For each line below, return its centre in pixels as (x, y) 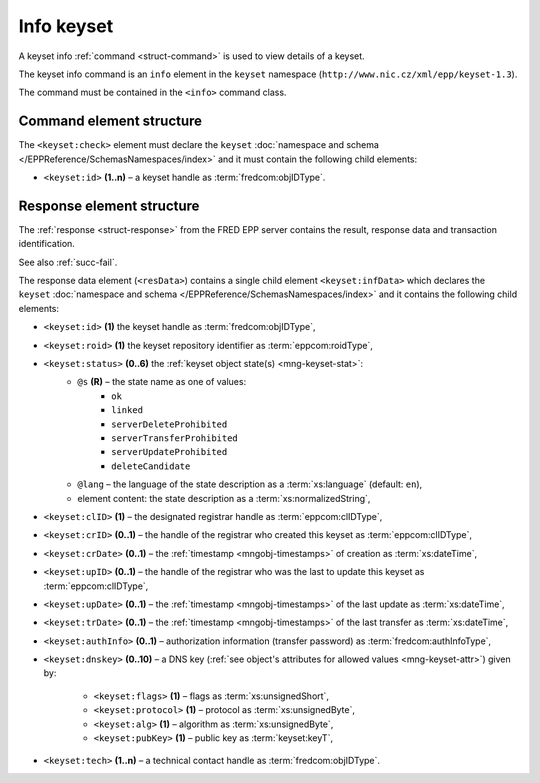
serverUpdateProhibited (169, 452)
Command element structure (110, 121)
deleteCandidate (151, 466)
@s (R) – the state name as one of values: (162, 382)
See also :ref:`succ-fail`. (68, 262)
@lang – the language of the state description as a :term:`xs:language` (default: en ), (250, 484)
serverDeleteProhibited (169, 424)
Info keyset (66, 26)
